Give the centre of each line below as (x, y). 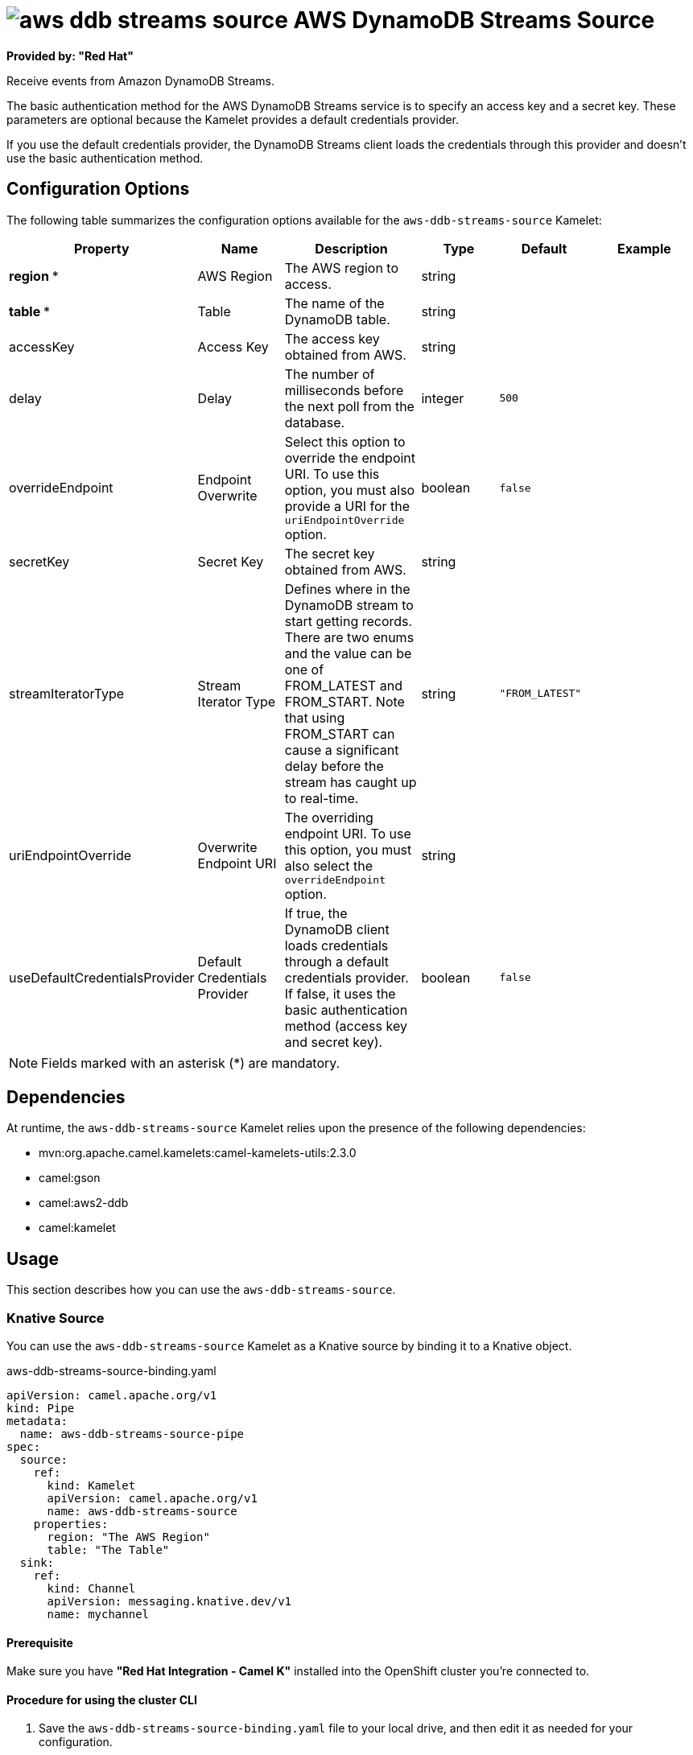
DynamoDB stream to (349, 605)
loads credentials (336, 945)
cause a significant (342, 750)
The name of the (334, 303)
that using (315, 717)
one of (304, 669)
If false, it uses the (340, 993)
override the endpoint (350, 457)
